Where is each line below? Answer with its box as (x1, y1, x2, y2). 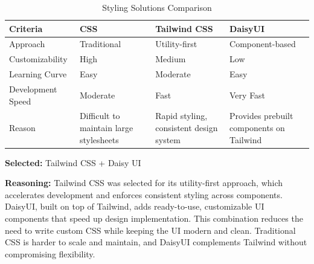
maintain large (79, 121, 133, 134)
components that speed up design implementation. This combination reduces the (5, 212, 303, 225)
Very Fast (229, 88, 266, 101)
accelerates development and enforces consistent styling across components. (5, 188, 283, 201)
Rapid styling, (155, 109, 208, 122)
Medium (155, 53, 186, 65)
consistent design (155, 121, 218, 134)
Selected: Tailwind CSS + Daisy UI (5, 156, 141, 169)
